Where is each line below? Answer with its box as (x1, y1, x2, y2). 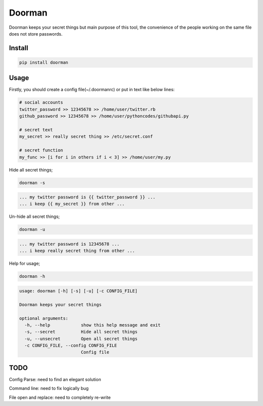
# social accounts (19, 100, 63, 105)
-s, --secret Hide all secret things (24, 329, 138, 335)
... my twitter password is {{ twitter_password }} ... (19, 194, 156, 200)
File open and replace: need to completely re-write (9, 394, 111, 400)
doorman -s (19, 180, 45, 185)
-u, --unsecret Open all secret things (24, 336, 138, 341)
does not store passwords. (9, 31, 63, 37)
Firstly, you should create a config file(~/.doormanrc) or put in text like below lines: (9, 87, 175, 93)
